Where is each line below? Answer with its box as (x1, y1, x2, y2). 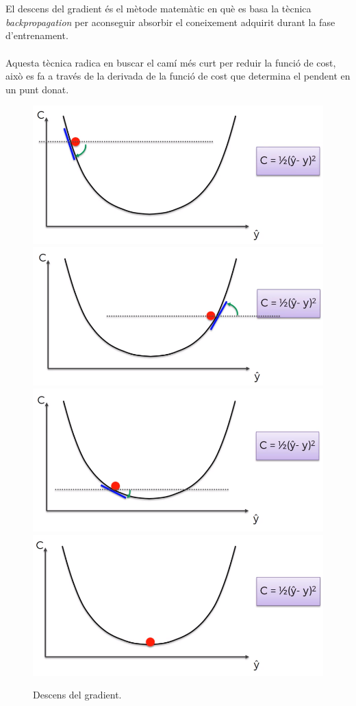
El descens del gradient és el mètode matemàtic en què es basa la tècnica (5, 1, 311, 16)
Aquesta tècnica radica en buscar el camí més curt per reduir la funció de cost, (5, 55, 336, 69)
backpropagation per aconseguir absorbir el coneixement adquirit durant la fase (5, 14, 335, 29)
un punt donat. (5, 82, 69, 96)
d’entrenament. (5, 28, 68, 43)
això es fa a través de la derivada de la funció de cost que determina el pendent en (5, 69, 351, 83)
